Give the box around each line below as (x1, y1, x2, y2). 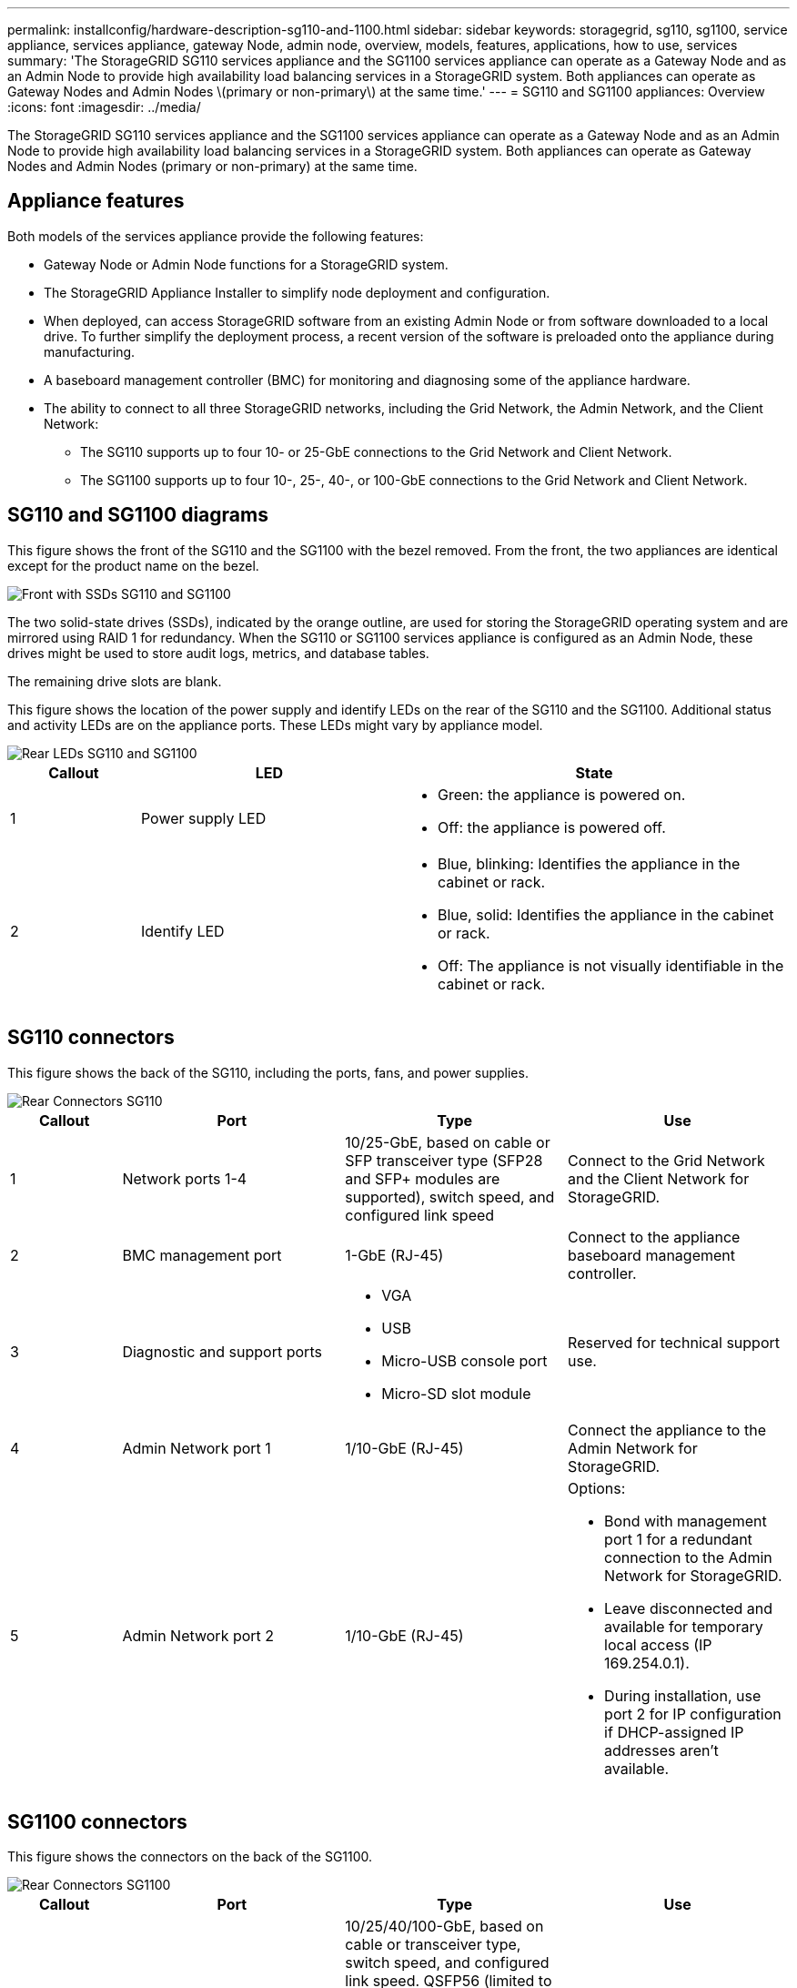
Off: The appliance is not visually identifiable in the (437, 956, 784, 975)
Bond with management (604, 1511, 767, 1530)
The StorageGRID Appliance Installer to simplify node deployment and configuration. (44, 284, 550, 300)
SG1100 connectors (7, 1810, 187, 1833)
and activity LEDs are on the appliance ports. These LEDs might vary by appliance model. (7, 716, 543, 733)
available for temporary (604, 1617, 763, 1636)
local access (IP (604, 1635, 712, 1654)
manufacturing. (44, 343, 136, 360)
